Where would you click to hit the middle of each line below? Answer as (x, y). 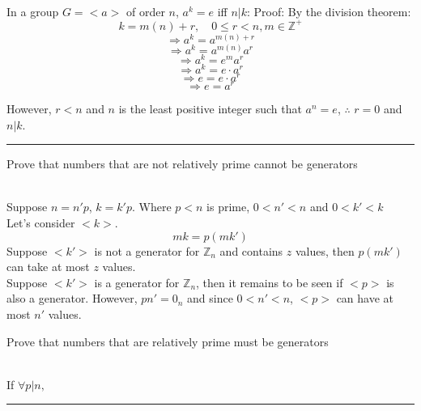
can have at (365, 298)
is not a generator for (147, 250)
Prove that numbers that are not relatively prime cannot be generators (182, 164)
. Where (152, 207)
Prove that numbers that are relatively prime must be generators (168, 341)
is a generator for (137, 282)
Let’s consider (41, 222)
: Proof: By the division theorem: (329, 11)
